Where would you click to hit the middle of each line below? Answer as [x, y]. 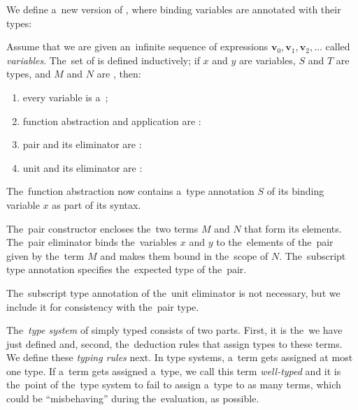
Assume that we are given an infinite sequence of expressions [137, 46]
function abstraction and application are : [112, 120]
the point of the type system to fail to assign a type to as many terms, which [174, 385]
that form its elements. [293, 228]
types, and [29, 74]
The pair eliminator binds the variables [92, 242]
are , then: [119, 74]
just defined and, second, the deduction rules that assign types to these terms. [174, 343]
